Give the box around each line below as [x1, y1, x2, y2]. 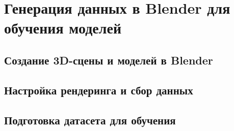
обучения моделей [4, 17, 122, 38]
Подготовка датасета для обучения [4, 112, 176, 127]
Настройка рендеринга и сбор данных [4, 82, 193, 97]
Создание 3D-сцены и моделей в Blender [4, 52, 213, 68]
